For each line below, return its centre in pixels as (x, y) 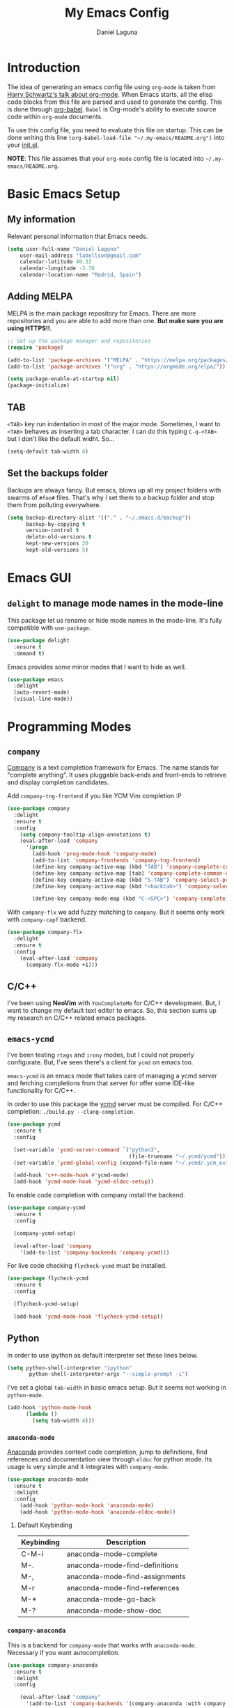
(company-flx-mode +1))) (62, 965)
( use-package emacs (36, 680)
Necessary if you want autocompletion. (64, 1652)
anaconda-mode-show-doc (114, 1610)
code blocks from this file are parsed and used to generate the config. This (115, 102)
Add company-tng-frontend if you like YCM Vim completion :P (95, 796)
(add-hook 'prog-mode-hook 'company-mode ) (95, 854)
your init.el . (23, 145)
